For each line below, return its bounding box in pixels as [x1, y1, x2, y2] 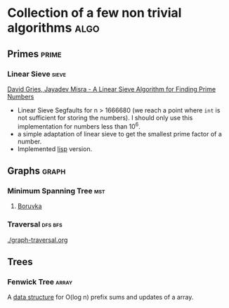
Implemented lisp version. [17, 144, 93, 153]
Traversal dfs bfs [7, 219, 63, 229]
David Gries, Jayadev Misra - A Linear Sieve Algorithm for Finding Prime [7, 84, 216, 93]
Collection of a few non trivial [7, 5, 182, 21]
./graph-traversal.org [7, 236, 68, 244]
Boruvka [17, 202, 42, 210]
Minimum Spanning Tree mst [7, 186, 105, 195]
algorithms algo [7, 20, 100, 36]
